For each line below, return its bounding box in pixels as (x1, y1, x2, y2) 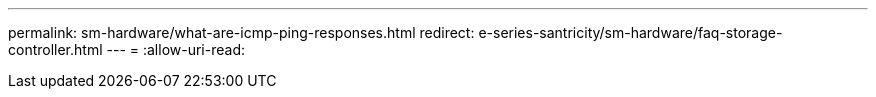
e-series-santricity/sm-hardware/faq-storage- (478, 24, 783, 41)
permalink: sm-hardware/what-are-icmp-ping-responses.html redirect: (8, 24, 475, 41)
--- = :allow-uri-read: (106, 41, 245, 58)
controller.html (8, 41, 103, 58)
